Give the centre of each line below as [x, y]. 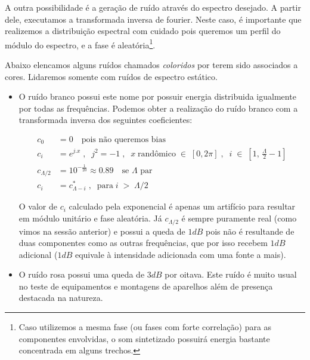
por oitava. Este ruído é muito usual [231, 274]
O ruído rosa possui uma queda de [82, 274]
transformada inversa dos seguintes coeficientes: [106, 120]
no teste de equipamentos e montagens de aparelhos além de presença [146, 286]
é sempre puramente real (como [239, 218]
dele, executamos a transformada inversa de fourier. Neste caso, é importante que [153, 19]
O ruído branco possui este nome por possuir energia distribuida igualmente [157, 96]
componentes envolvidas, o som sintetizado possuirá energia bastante [144, 338]
